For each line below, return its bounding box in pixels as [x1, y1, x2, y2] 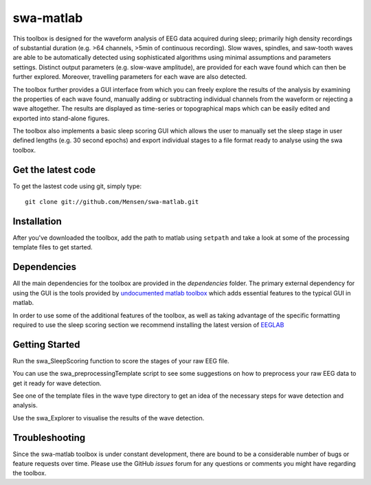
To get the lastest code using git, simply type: [12, 182, 142, 190]
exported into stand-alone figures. [12, 114, 110, 122]
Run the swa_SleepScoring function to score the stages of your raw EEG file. [12, 357, 229, 365]
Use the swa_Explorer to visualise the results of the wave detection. [12, 414, 205, 422]
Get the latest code [12, 163, 96, 175]
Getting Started [12, 339, 80, 350]
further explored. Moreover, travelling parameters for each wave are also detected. [12, 73, 247, 81]
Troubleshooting [12, 431, 86, 443]
